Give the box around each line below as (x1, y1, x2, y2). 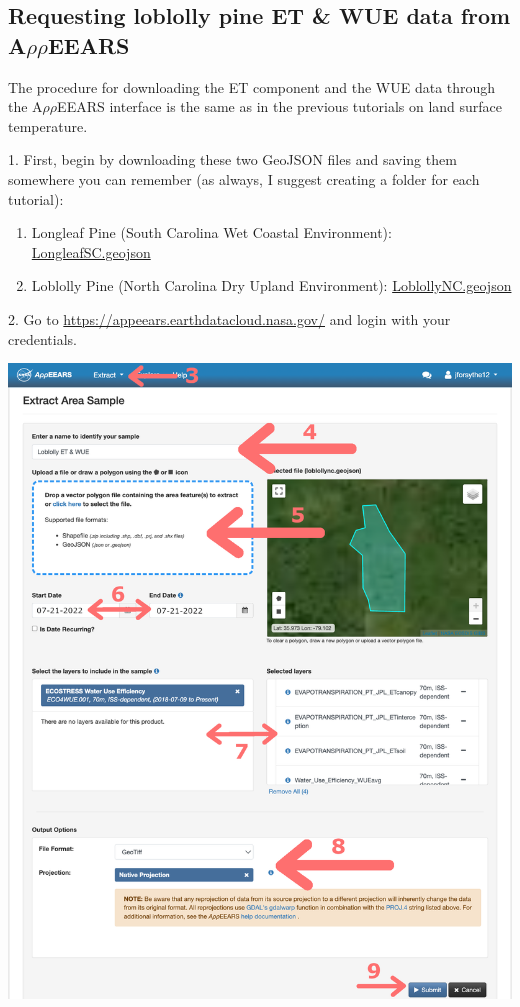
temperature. (8, 115, 88, 136)
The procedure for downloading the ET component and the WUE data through (8, 76, 496, 97)
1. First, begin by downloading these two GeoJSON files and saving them (8, 149, 457, 170)
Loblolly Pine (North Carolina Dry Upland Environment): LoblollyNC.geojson (31, 275, 512, 296)
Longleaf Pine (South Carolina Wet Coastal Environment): (31, 222, 392, 243)
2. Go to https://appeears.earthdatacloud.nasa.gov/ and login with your (8, 308, 451, 329)
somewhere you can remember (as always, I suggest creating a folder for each (8, 168, 480, 189)
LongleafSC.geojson (31, 241, 151, 262)
